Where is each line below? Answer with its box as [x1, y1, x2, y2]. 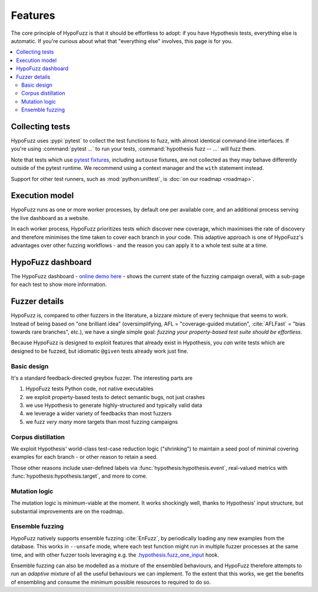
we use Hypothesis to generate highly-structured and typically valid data [25, 402, 203, 409]
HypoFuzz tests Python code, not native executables [25, 385, 154, 392]
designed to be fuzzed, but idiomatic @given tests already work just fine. [11, 347, 188, 354]
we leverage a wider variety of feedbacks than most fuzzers [25, 410, 172, 417]
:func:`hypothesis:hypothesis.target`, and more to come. [11, 472, 148, 480]
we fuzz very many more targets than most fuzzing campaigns [25, 418, 178, 425]
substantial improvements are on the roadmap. [11, 508, 124, 515]
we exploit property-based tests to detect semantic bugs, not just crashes [25, 393, 206, 400]
